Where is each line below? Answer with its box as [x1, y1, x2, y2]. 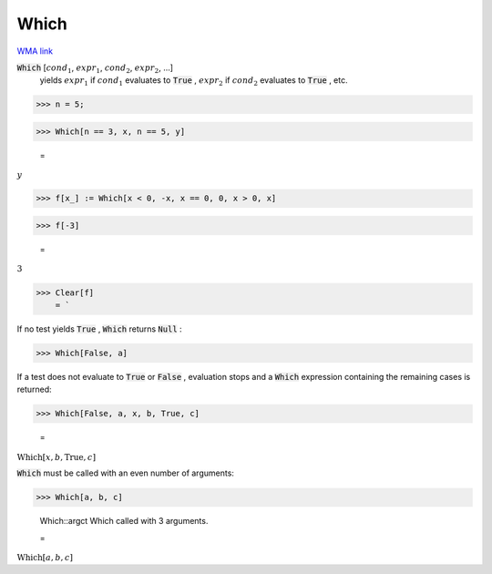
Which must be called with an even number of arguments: [16, 467, 234, 478]
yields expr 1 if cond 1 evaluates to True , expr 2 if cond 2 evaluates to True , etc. [39, 75, 348, 88]
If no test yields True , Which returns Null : [16, 323, 182, 334]
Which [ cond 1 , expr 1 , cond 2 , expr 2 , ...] [16, 62, 173, 75]
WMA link [16, 46, 54, 56]
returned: [16, 384, 52, 395]
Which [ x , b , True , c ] [16, 452, 96, 462]
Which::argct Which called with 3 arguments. [39, 516, 209, 527]
